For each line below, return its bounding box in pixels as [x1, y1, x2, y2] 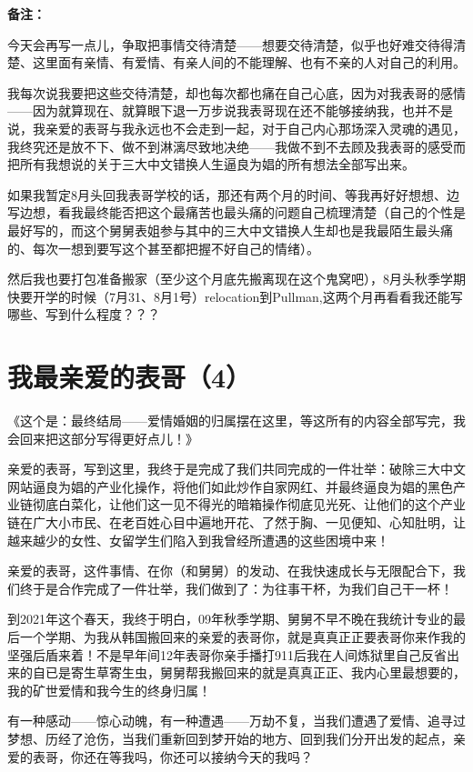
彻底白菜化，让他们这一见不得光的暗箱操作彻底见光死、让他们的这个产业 [32, 495, 466, 514]
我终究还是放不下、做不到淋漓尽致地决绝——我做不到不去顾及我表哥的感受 [7, 136, 453, 155]
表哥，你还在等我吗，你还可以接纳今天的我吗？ [32, 747, 313, 766]
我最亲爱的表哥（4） [7, 358, 252, 396]
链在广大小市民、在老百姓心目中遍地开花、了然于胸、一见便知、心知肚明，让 [7, 513, 466, 531]
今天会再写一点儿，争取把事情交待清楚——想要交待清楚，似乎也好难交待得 [7, 35, 453, 54]
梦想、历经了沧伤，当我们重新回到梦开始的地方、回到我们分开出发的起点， [7, 728, 453, 747]
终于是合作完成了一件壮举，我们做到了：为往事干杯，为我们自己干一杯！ [19, 578, 453, 597]
